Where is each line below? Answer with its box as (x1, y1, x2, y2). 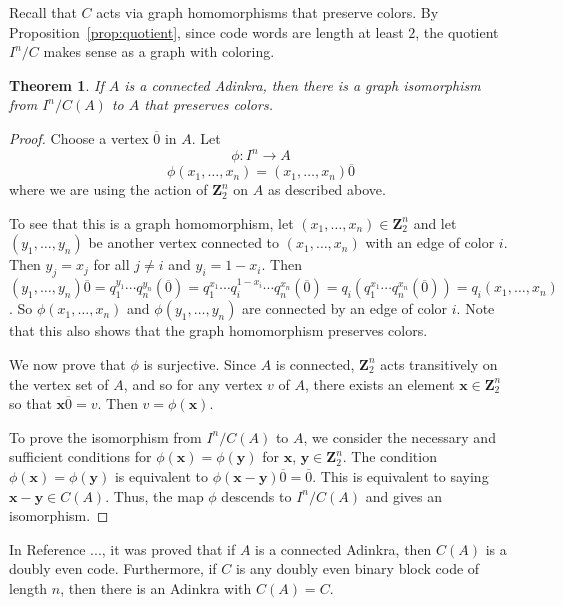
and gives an (365, 485, 442, 506)
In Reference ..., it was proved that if (9, 538, 236, 559)
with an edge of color (365, 232, 495, 253)
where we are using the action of (9, 179, 208, 200)
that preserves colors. (144, 94, 273, 115)
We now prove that (9, 353, 126, 374)
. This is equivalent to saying (312, 465, 489, 486)
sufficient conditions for (9, 446, 152, 467)
